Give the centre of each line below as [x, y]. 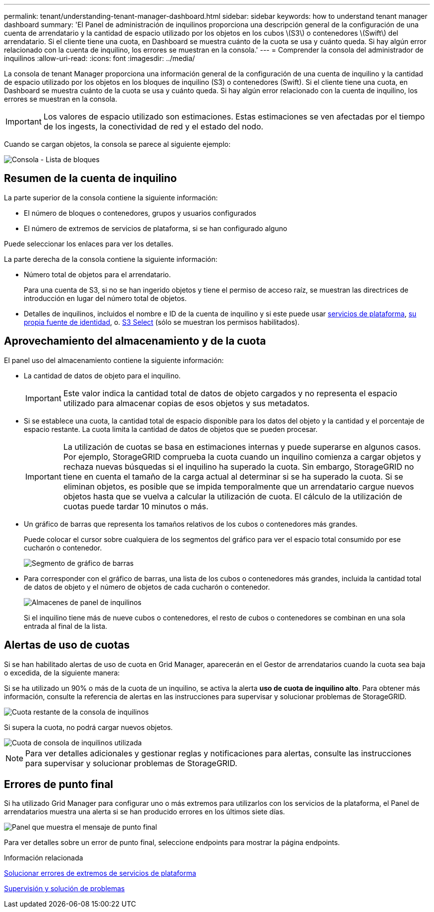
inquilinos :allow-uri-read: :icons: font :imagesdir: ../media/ [100, 58]
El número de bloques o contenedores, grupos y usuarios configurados [140, 213]
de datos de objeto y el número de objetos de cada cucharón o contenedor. [147, 587]
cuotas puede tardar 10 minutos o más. [136, 506]
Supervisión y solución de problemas [64, 889]
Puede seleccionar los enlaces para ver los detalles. [89, 243]
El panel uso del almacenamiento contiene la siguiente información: [114, 360]
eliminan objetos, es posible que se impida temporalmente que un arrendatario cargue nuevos [239, 486]
